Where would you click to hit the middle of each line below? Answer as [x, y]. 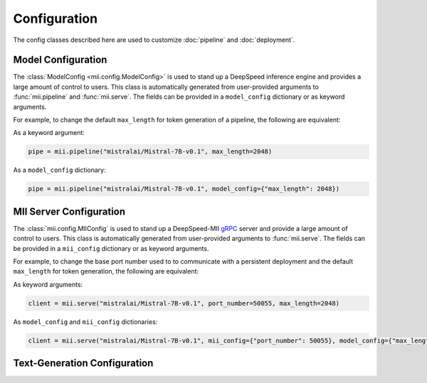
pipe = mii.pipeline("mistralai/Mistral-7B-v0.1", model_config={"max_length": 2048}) [184, 189]
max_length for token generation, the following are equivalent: [106, 271]
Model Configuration [60, 60]
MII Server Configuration [69, 211]
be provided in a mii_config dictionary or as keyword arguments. [111, 248]
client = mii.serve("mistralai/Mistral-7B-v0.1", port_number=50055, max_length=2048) [184, 303]
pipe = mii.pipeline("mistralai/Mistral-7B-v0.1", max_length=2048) [150, 152]
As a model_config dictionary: [59, 170]
